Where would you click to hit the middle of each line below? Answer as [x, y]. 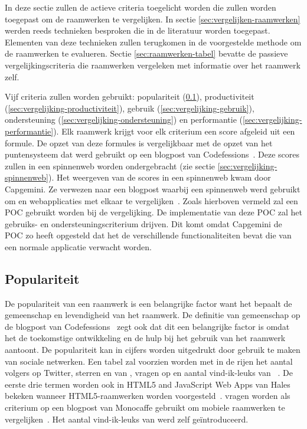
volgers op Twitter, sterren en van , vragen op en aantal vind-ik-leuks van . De [149, 373]
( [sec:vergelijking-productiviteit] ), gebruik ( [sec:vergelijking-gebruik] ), [130, 108]
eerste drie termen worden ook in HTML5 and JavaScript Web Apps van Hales [148, 384]
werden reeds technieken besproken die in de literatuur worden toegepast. [138, 30]
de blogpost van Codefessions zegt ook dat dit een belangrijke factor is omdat [147, 326]
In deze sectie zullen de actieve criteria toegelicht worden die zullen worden [141, 7]
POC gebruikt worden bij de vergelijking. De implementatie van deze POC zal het [153, 212]
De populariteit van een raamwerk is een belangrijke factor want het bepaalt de [148, 303]
